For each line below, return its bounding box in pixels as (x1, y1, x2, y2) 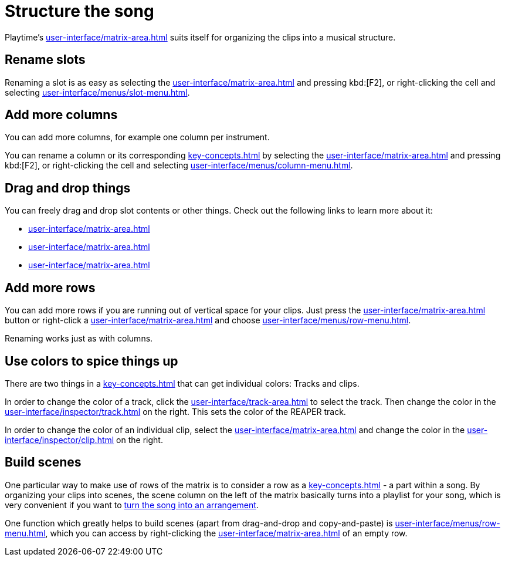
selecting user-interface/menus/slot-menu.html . (5, 87, 190, 97)
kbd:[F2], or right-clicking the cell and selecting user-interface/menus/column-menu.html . (5, 160, 353, 171)
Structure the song (5, 1, 154, 21)
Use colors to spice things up (5, 353, 178, 369)
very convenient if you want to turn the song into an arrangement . (5, 499, 259, 510)
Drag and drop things (5, 180, 131, 195)
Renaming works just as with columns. (5, 333, 153, 344)
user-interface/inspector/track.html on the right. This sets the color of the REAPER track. (5, 406, 346, 417)
